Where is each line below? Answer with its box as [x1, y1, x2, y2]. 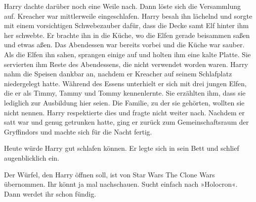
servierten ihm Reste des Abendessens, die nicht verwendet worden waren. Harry [4, 59, 248, 69]
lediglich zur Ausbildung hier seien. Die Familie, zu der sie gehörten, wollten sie [4, 97, 245, 107]
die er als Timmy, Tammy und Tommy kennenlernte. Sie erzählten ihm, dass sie [4, 88, 246, 98]
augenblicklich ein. [4, 152, 60, 163]
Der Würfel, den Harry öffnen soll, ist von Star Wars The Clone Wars [4, 169, 215, 179]
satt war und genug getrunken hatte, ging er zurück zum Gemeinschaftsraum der [4, 117, 249, 127]
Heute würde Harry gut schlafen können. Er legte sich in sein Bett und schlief [4, 143, 239, 153]
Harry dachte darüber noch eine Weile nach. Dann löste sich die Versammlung [4, 1, 241, 11]
